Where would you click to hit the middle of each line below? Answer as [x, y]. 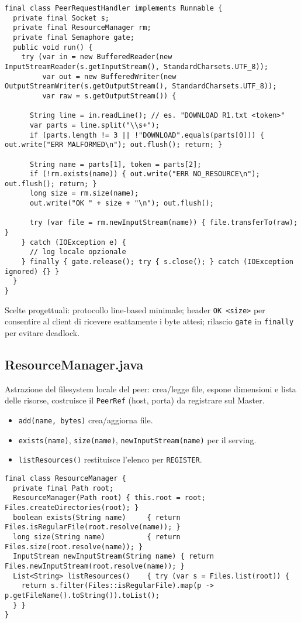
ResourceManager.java [74, 364]
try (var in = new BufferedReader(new [97, 57]
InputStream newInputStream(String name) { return [113, 557]
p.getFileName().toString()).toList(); [82, 595]
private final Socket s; [61, 18]
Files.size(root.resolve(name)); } [74, 547]
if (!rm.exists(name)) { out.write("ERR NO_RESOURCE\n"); [145, 174]
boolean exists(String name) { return [97, 517]
